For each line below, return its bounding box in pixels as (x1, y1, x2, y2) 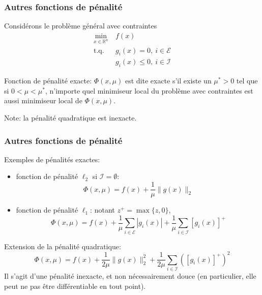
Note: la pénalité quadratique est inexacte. (4, 112, 137, 123)
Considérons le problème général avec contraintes (4, 20, 157, 31)
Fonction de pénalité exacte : (4, 75, 92, 86)
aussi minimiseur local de (4, 95, 82, 106)
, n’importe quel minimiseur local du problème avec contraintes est (45, 85, 253, 96)
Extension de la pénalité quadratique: (4, 241, 121, 251)
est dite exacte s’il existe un (125, 75, 212, 86)
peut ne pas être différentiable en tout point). (4, 280, 146, 291)
